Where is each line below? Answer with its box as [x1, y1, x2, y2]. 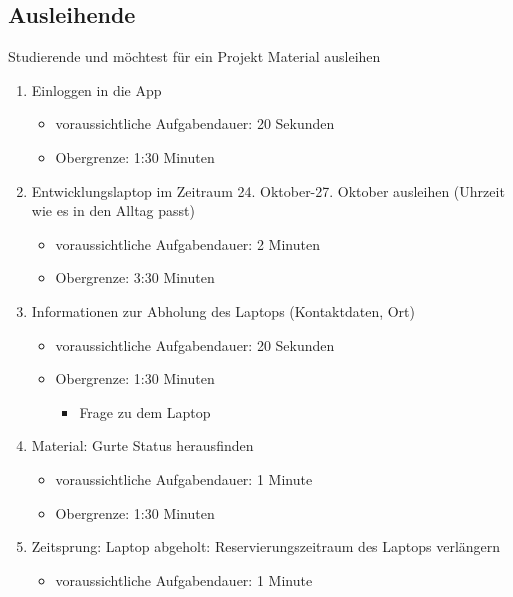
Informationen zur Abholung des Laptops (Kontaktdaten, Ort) [31, 300, 415, 321]
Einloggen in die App [31, 79, 162, 100]
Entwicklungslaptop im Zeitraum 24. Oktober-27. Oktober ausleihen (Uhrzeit [31, 180, 505, 201]
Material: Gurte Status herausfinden [31, 435, 254, 456]
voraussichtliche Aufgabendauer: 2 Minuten [55, 233, 320, 254]
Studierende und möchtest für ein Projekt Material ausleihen [8, 46, 381, 67]
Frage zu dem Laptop [79, 401, 211, 422]
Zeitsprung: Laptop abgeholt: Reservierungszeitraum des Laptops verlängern [31, 536, 501, 557]
